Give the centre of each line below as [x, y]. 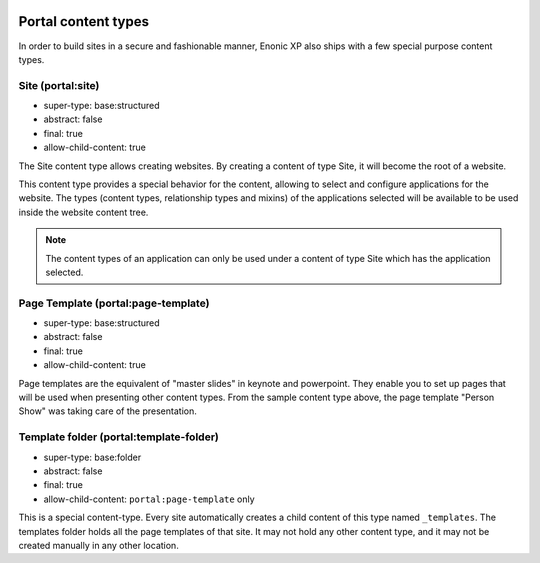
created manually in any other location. [98, 545]
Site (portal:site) [59, 85]
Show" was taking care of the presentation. [107, 411]
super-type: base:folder [92, 457]
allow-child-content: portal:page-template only [149, 499]
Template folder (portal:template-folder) [118, 437]
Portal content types [84, 21]
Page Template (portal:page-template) [114, 303]
